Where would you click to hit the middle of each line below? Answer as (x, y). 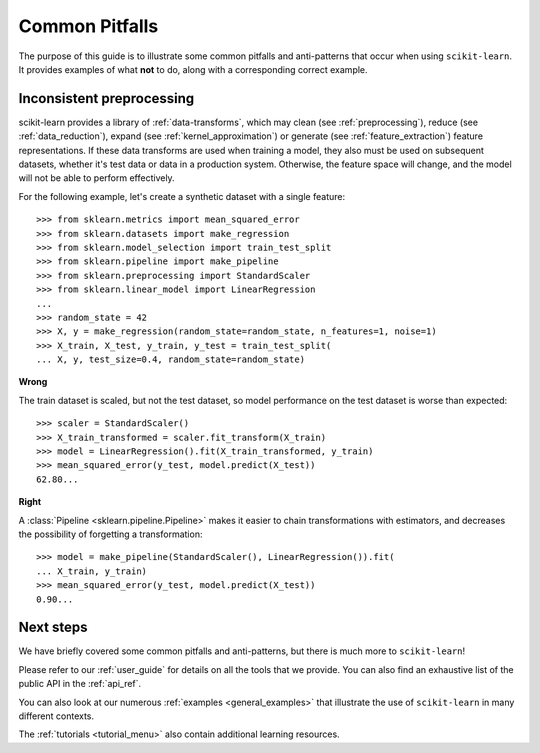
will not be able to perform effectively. (96, 178)
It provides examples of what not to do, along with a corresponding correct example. (193, 69)
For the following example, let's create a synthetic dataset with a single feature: (181, 196)
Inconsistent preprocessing (106, 98)
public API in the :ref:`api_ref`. (80, 684)
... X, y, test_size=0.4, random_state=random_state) (170, 359)
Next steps (53, 627)
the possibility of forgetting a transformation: (110, 534)
